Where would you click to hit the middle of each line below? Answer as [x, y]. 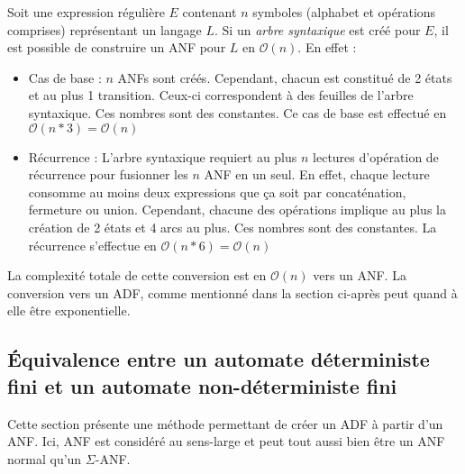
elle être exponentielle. [69, 310]
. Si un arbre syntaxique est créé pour [318, 29]
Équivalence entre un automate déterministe [219, 359]
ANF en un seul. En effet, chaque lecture [317, 174]
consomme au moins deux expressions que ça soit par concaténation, [217, 191]
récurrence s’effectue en [92, 245]
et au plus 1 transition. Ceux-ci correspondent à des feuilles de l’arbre [221, 95]
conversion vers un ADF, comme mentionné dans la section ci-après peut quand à [232, 292]
